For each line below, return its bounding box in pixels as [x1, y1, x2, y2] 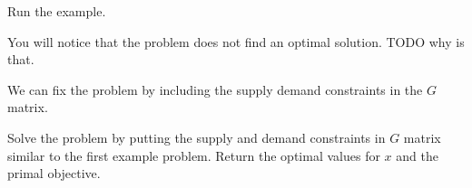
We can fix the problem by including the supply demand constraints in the [7, 80, 423, 99]
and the [396, 146, 438, 164]
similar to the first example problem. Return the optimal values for [7, 146, 380, 164]
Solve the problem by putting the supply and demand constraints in [7, 127, 386, 146]
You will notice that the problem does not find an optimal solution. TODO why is [7, 32, 465, 51]
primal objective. [7, 164, 101, 183]
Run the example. [7, 2, 106, 20]
